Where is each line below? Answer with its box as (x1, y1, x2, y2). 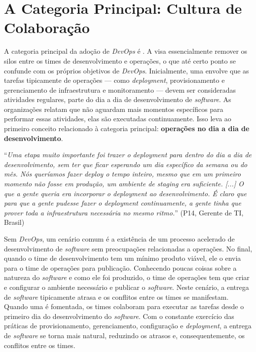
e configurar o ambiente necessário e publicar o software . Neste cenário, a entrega (4, 282, 249, 292)
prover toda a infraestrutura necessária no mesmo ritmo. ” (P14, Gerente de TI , (4, 207, 244, 217)
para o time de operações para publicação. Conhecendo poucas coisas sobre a (4, 262, 237, 273)
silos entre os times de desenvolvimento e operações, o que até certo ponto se (4, 55, 236, 66)
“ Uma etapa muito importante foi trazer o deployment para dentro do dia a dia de (4, 149, 252, 160)
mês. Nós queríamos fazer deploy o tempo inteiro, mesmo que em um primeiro (4, 169, 241, 179)
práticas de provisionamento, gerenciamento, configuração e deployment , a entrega (4, 320, 252, 331)
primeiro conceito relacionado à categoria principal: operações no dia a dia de (4, 123, 250, 134)
